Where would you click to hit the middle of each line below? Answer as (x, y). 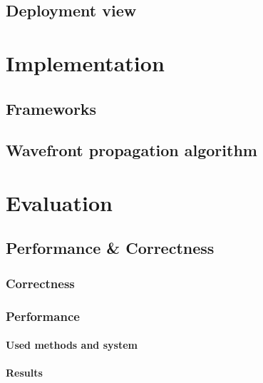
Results (24, 373)
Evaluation (59, 202)
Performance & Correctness (110, 248)
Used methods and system (72, 345)
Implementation (85, 62)
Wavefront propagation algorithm (131, 150)
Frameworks (51, 108)
